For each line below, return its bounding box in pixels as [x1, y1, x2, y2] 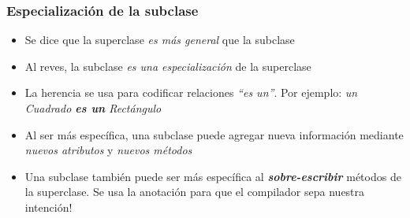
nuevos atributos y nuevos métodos [24, 142, 192, 158]
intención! [24, 198, 73, 215]
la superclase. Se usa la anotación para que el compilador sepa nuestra [24, 183, 365, 200]
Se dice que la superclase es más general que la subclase [24, 31, 295, 48]
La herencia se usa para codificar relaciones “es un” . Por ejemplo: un [24, 84, 358, 101]
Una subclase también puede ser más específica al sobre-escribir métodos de [24, 168, 401, 184]
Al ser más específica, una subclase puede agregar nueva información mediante [24, 126, 404, 142]
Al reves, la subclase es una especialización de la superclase [24, 57, 311, 74]
